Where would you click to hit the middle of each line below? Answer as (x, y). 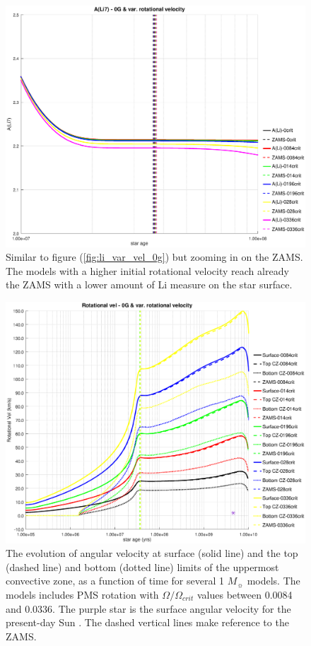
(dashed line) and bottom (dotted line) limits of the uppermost (142, 566)
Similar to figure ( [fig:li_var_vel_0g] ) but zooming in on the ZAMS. (154, 257)
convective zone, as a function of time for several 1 (115, 581)
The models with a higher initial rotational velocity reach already (147, 270)
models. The (274, 581)
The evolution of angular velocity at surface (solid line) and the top (152, 553)
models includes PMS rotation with (82, 594)
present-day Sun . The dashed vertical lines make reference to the (147, 622)
